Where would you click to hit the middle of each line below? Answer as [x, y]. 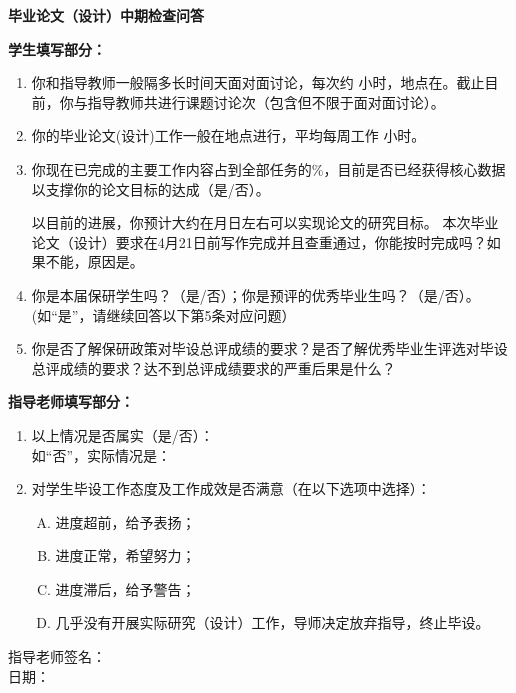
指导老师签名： [57, 656]
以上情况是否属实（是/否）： [122, 434]
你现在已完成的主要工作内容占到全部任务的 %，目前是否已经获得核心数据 [268, 168]
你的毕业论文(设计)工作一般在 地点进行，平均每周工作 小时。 [228, 135]
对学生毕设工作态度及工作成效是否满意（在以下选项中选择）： [231, 488]
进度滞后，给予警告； [125, 588]
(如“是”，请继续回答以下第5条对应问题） [163, 314]
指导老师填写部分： [71, 401]
